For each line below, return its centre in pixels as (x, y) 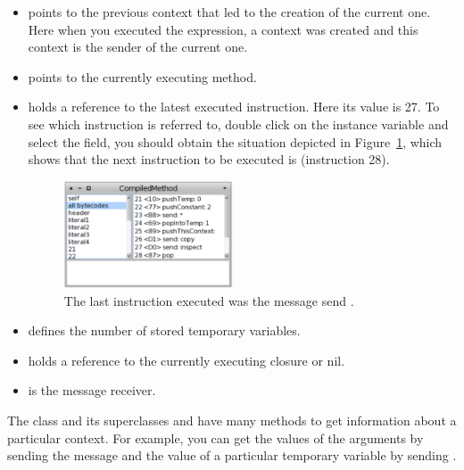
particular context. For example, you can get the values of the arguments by (215, 437)
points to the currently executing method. (142, 76)
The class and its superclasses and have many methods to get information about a (232, 421)
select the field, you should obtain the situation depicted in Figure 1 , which (235, 141)
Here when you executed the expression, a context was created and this (223, 29)
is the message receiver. (92, 390)
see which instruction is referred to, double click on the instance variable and (238, 124)
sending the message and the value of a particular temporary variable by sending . (232, 455)
